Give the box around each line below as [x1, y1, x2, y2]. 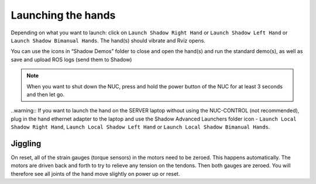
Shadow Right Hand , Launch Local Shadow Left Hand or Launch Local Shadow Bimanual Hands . [11, 123, 270, 130]
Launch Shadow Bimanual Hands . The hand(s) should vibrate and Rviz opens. [11, 37, 206, 44]
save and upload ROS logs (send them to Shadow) [11, 56, 132, 63]
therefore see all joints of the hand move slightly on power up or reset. [11, 170, 180, 177]
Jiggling [11, 139, 42, 148]
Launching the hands [11, 9, 116, 22]
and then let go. [26, 91, 64, 98]
